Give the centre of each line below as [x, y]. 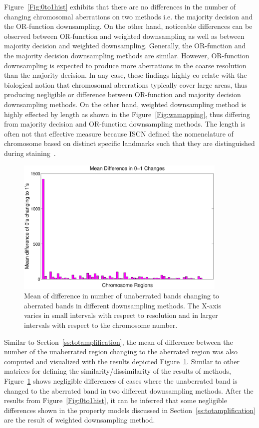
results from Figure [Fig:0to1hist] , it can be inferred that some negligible [116, 400]
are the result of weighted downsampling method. [80, 420]
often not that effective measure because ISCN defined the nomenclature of [119, 133]
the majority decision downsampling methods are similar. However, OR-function [127, 55]
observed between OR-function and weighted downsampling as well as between [124, 36]
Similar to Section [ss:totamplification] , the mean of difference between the [119, 342]
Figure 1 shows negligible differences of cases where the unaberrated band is [121, 381]
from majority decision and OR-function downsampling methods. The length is [125, 124]
